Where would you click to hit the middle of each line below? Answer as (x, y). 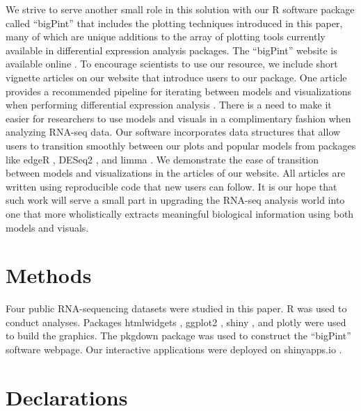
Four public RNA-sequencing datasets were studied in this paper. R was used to (176, 308)
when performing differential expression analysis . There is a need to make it (169, 105)
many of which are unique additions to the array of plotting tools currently (166, 37)
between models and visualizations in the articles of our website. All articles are (176, 173)
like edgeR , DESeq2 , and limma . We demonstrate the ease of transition (162, 159)
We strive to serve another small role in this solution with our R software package (180, 9)
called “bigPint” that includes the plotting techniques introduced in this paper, (174, 23)
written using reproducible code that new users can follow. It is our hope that (171, 186)
